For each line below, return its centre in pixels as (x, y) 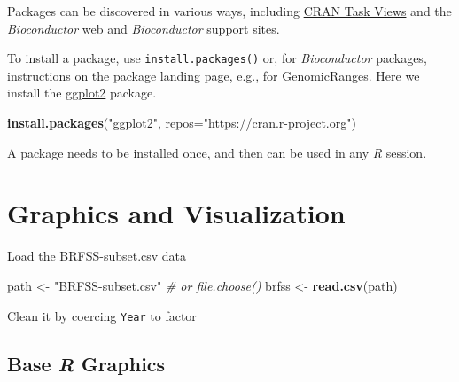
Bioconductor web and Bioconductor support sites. (144, 28)
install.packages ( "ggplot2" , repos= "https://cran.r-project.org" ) (182, 123)
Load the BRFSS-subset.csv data (97, 256)
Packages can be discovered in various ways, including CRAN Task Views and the (229, 11)
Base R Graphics (86, 363)
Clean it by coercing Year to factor (102, 315)
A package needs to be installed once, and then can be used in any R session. (217, 152)
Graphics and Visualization (176, 213)
